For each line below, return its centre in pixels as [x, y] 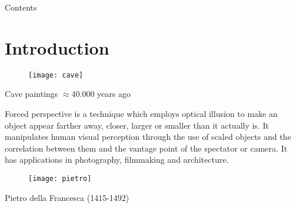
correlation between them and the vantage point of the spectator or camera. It [146, 148]
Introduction [57, 47]
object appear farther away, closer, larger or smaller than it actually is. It [137, 125]
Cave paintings [31, 94]
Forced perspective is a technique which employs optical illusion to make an [141, 113]
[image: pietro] [60, 178]
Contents [21, 7]
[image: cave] [56, 75]
